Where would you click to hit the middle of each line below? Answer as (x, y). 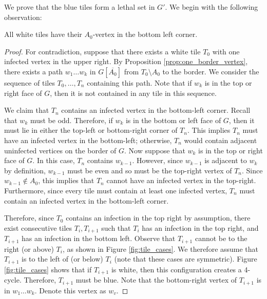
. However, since (158, 160)
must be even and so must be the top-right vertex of (150, 170)
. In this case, (54, 160)
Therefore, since (29, 218)
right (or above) (29, 248)
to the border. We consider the (211, 71)
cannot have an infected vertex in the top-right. (181, 180)
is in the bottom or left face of (173, 120)
